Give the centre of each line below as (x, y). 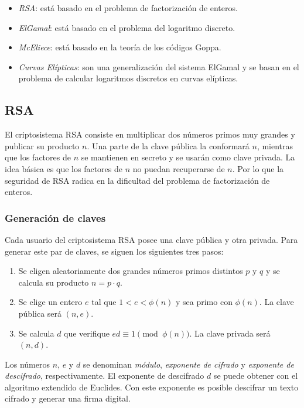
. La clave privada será (230, 333)
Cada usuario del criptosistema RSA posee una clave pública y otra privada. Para (151, 239)
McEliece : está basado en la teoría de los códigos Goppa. (120, 47)
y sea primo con (204, 302)
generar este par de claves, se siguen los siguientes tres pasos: (114, 251)
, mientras (275, 145)
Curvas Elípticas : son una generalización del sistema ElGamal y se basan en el (159, 66)
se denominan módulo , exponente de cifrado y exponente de (188, 364)
